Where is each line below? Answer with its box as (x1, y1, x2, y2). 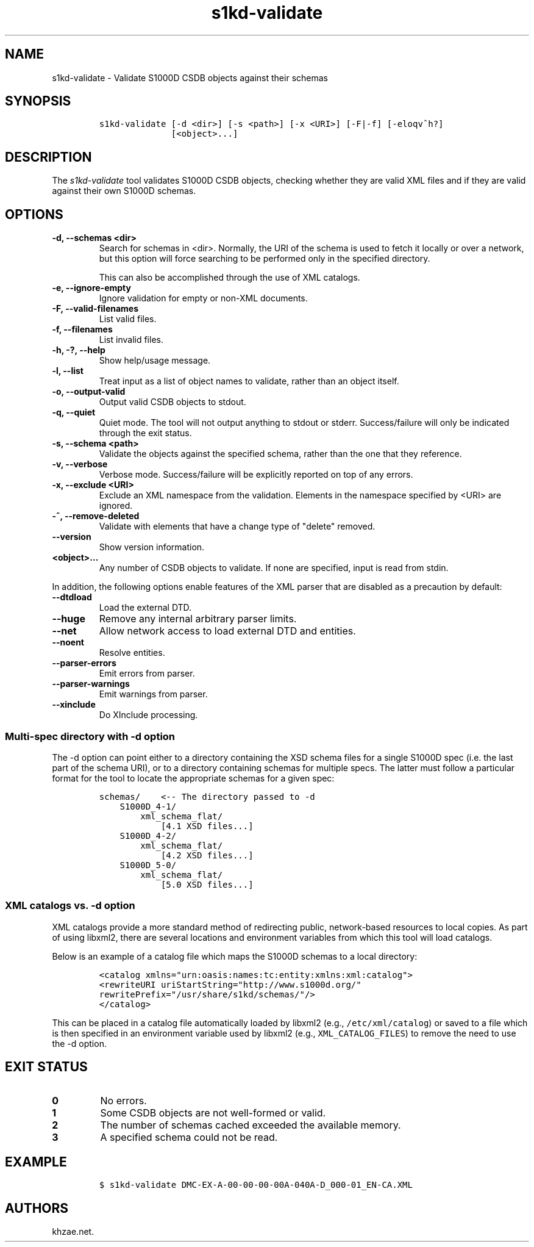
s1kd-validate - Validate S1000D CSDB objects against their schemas (52, 72, 328, 83)
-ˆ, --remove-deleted (52, 511, 140, 522)
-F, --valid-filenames (52, 303, 139, 314)
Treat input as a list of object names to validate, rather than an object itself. (99, 376, 399, 387)
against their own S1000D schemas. (52, 185, 196, 196)
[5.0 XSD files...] (160, 879, 254, 889)
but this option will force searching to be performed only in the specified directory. (99, 253, 430, 264)
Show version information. (99, 542, 205, 553)
